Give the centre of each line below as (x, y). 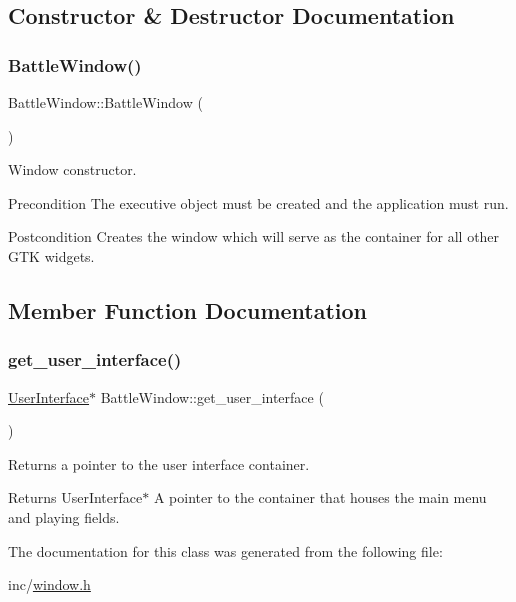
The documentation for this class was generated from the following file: (225, 550)
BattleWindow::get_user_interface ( (212, 396)
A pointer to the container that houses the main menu (320, 497)
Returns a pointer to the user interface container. (159, 463)
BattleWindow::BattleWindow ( (105, 102)
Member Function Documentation (188, 309)
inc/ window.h (49, 584)
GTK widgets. (51, 255)
